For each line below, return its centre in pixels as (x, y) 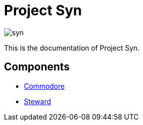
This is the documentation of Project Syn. (72, 48)
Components (37, 67)
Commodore (44, 86)
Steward (38, 101)
